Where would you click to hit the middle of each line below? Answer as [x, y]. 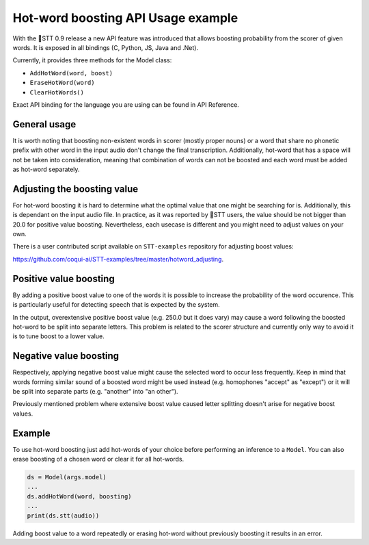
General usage [44, 124]
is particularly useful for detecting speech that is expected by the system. [116, 305]
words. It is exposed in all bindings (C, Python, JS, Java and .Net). [105, 47]
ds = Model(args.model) [67, 477]
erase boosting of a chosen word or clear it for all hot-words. [98, 459]
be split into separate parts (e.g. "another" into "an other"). [95, 391]
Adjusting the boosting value [76, 189]
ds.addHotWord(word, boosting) [80, 496]
